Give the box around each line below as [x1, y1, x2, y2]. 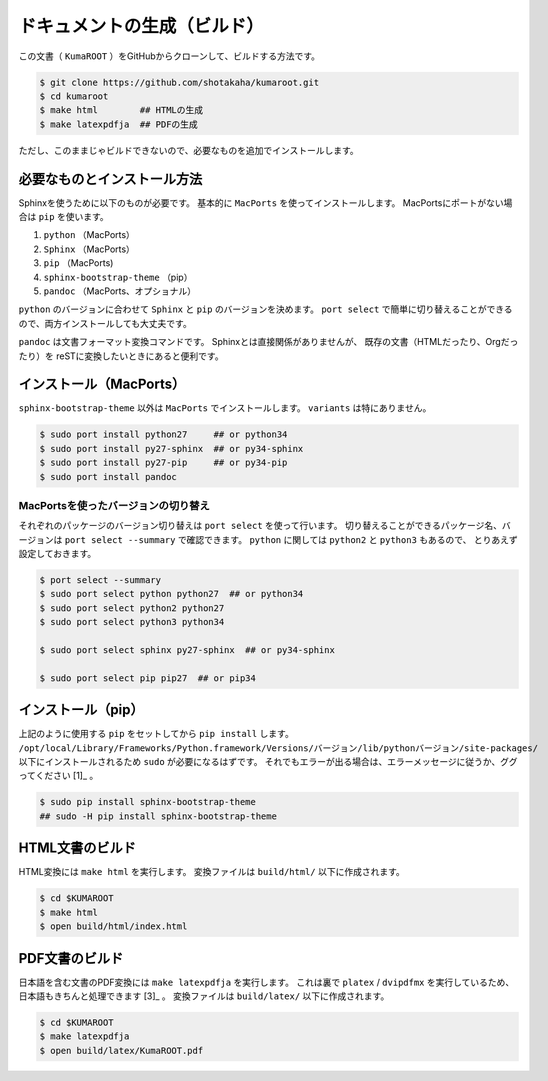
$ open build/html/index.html [39, 921, 188, 932]
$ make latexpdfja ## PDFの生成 [39, 118, 199, 130]
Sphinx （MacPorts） [43, 243, 135, 255]
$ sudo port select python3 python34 [39, 616, 225, 628]
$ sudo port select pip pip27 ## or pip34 [39, 672, 257, 684]
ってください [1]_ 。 [18, 770, 99, 782]
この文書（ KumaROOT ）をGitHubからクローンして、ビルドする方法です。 [18, 50, 320, 62]
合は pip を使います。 [18, 210, 109, 222]
